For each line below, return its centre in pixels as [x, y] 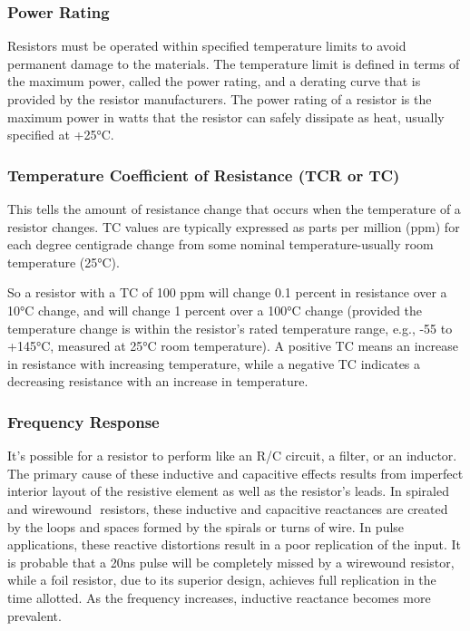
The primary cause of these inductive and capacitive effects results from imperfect [235, 473]
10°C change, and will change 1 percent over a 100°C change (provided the [215, 310]
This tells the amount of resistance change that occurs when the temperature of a [234, 209]
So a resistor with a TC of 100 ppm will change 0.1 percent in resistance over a [227, 292]
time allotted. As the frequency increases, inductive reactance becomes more [219, 597]
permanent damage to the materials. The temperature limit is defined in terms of [234, 63]
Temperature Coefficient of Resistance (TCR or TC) [204, 175]
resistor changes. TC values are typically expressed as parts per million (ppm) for [234, 226]
